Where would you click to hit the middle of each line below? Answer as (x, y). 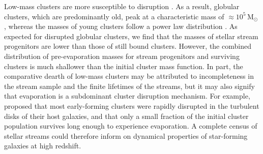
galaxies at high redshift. (43, 146)
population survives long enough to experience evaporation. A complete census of (131, 126)
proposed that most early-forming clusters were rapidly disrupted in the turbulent (132, 105)
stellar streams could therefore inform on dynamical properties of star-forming (126, 135)
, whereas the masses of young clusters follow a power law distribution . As (121, 26)
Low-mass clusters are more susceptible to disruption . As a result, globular (122, 6)
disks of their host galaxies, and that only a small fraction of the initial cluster (126, 116)
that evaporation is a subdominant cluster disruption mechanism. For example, (127, 96)
